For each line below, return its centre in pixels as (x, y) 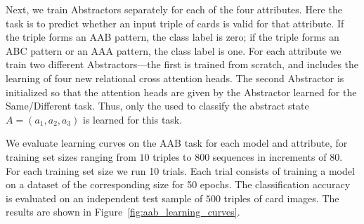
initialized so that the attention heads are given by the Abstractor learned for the (181, 92)
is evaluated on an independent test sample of (104, 198)
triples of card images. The (281, 198)
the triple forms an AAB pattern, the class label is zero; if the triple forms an (173, 37)
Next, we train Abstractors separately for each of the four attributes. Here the (174, 9)
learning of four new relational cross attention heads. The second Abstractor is (175, 78)
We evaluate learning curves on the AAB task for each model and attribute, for (177, 143)
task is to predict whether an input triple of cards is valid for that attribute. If (175, 23)
